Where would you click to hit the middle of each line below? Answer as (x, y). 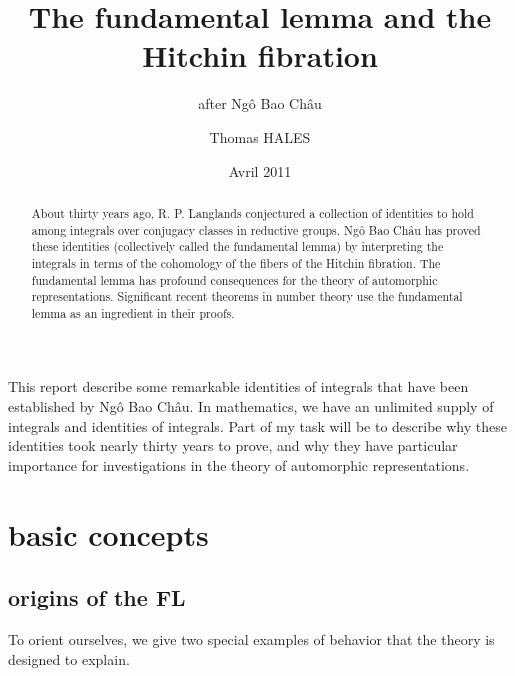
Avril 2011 (260, 170)
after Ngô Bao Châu (260, 103)
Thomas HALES (260, 136)
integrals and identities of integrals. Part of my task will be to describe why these (257, 425)
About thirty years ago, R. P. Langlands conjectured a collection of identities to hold (252, 212)
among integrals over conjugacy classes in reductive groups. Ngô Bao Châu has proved (256, 229)
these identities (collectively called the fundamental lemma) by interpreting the (237, 246)
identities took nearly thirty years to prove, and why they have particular (233, 445)
